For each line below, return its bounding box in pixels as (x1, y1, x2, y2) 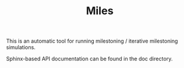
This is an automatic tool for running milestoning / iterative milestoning (6, 37, 178, 45)
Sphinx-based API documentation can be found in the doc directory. (6, 55, 173, 63)
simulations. (6, 44, 36, 51)
